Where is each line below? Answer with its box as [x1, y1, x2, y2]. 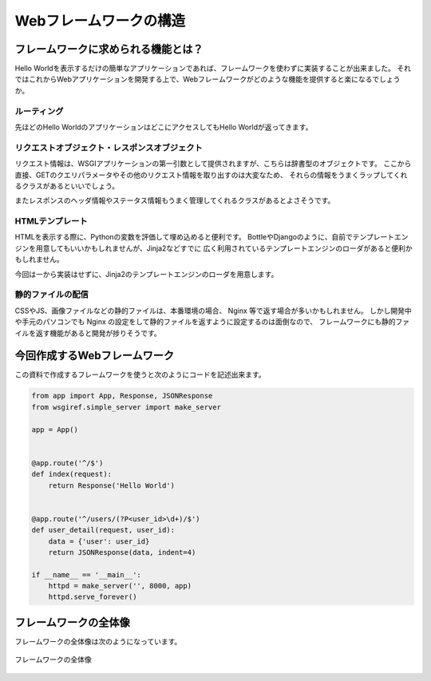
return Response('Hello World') [48, 481, 176, 490]
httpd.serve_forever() [48, 592, 137, 602]
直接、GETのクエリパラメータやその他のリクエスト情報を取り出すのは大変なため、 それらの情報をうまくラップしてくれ [14, 170, 408, 180]
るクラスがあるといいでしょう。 [14, 180, 120, 191]
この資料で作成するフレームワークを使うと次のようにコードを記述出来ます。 [14, 370, 267, 379]
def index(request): [31, 469, 112, 479]
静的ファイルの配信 [14, 289, 89, 300]
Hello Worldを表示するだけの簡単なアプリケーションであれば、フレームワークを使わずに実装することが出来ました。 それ [14, 64, 411, 73]
